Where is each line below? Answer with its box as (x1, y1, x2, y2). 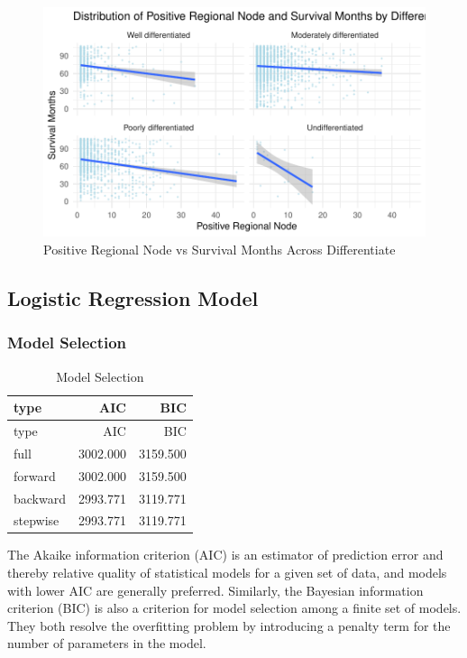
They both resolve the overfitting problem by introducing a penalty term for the (7, 616, 451, 635)
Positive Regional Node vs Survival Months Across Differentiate (43, 239, 396, 258)
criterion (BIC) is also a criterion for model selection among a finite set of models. (7, 598, 462, 617)
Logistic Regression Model (7, 283, 259, 311)
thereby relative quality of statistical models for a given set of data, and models (7, 563, 447, 582)
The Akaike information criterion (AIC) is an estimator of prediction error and (7, 545, 444, 564)
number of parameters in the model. (7, 634, 206, 653)
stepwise (14, 511, 60, 530)
